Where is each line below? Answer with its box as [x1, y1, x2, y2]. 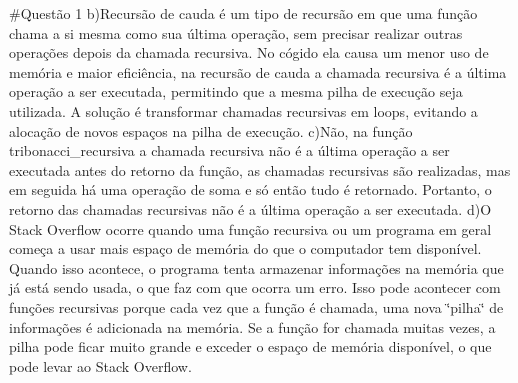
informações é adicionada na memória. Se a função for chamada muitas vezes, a [9, 316, 496, 337]
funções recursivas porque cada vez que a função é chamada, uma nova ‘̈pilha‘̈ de [9, 296, 504, 317]
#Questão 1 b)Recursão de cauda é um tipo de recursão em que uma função [9, 3, 478, 23]
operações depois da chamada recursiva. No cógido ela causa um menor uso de [9, 42, 489, 63]
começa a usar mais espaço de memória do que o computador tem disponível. [9, 238, 482, 259]
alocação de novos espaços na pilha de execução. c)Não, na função [9, 120, 413, 141]
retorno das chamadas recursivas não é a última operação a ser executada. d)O [9, 198, 492, 219]
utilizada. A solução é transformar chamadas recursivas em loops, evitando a [9, 100, 478, 121]
